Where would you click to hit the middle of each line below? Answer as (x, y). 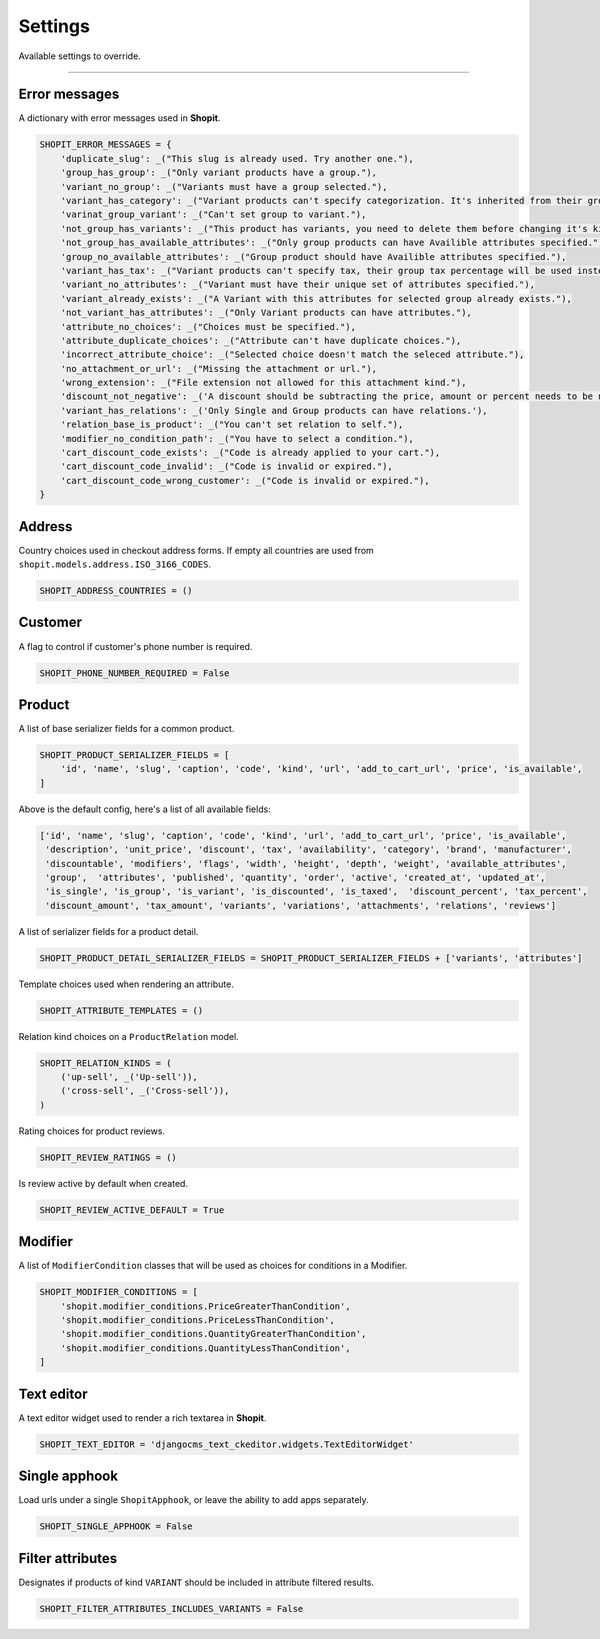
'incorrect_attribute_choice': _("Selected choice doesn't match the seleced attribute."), (292, 354)
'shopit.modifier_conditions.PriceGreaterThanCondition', (205, 1306)
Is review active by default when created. (103, 1183)
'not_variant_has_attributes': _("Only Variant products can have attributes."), (266, 313)
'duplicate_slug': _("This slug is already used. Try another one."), (237, 158)
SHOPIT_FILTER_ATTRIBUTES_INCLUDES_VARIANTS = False (171, 1608)
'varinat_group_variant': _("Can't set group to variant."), (213, 214)
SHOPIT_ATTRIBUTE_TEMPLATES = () (121, 1010)
